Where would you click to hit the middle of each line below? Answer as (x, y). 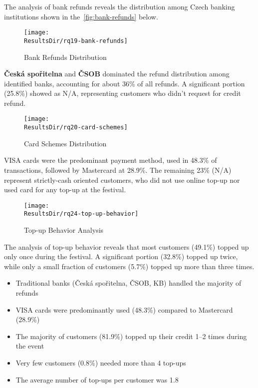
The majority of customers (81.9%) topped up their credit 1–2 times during (131, 336)
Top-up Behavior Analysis (64, 230)
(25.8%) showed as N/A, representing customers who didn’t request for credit (123, 93)
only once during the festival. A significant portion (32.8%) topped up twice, (121, 256)
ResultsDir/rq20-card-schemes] (76, 128)
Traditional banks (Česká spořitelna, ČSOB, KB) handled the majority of (129, 283)
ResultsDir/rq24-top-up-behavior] (81, 214)
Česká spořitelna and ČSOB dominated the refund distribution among (117, 74)
